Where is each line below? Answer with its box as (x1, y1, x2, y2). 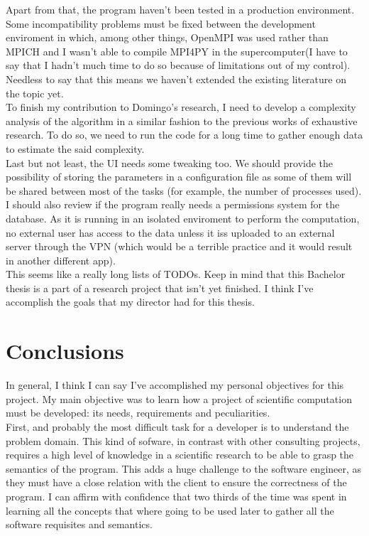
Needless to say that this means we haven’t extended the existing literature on (6, 71, 346, 86)
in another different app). (6, 252, 116, 267)
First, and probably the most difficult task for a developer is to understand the (6, 419, 349, 434)
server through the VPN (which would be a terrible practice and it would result (6, 239, 353, 254)
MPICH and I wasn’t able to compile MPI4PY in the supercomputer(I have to (6, 43, 348, 58)
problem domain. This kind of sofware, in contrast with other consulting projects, (6, 433, 360, 448)
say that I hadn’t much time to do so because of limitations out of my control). (6, 58, 351, 73)
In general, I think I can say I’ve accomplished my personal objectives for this (6, 377, 344, 392)
